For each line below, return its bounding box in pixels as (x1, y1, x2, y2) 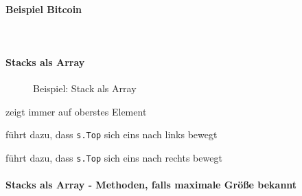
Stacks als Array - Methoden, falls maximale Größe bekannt (5, 177, 297, 192)
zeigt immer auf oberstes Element (5, 104, 147, 118)
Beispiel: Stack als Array (33, 81, 137, 96)
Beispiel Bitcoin (5, 1, 82, 16)
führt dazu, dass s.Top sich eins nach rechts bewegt (5, 151, 222, 165)
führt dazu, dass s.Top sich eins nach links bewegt (5, 127, 218, 142)
